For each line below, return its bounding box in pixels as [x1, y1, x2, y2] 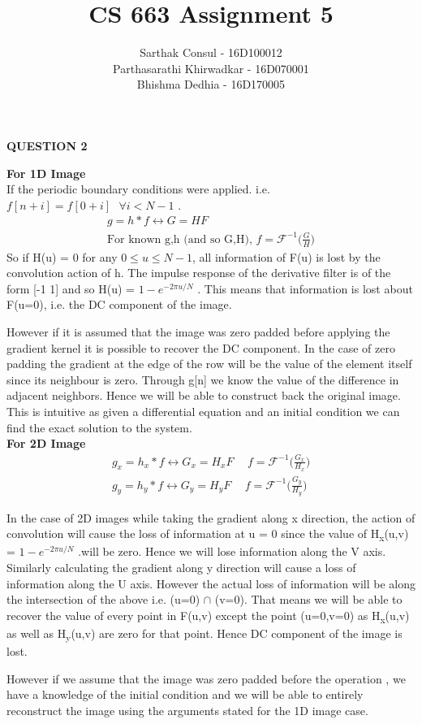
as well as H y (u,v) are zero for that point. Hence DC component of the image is [6, 624, 403, 644]
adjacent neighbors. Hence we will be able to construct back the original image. [6, 387, 401, 404]
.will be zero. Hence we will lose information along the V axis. [78, 543, 386, 560]
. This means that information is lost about [197, 280, 413, 297]
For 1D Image [6, 164, 86, 181]
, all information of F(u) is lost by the [192, 248, 381, 265]
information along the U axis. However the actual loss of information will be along [6, 574, 416, 592]
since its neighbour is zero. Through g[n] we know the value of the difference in [6, 371, 399, 388]
